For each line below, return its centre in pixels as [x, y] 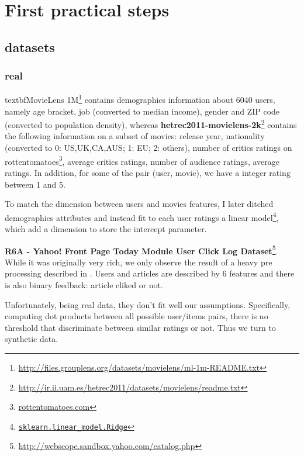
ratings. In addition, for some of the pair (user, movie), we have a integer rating [148, 172]
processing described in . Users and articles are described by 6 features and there [150, 273]
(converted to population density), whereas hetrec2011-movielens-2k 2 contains [151, 124]
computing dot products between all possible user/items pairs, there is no [137, 316]
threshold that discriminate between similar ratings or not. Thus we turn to [140, 327]
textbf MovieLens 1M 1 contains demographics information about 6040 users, [140, 99]
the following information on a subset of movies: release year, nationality [135, 136]
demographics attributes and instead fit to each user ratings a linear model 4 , [142, 216]
